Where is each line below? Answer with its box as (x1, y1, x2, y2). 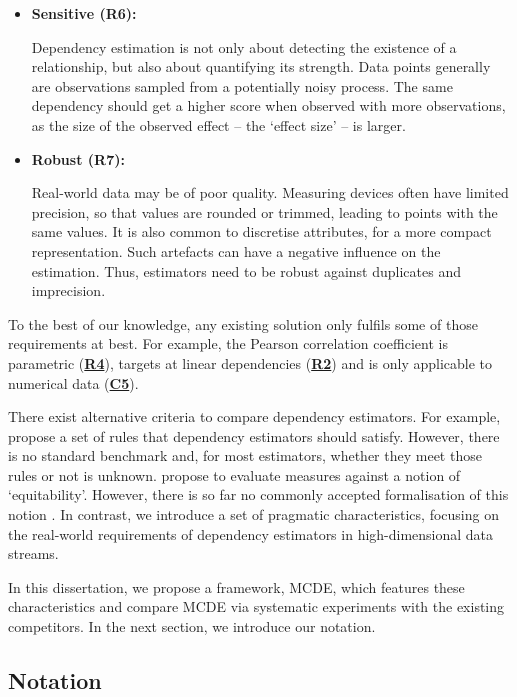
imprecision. (31, 280, 106, 301)
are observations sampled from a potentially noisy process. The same (31, 75, 453, 96)
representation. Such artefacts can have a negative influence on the (31, 240, 441, 261)
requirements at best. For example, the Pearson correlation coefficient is (8, 333, 448, 354)
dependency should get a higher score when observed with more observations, (31, 95, 506, 116)
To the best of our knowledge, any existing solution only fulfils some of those (8, 313, 478, 334)
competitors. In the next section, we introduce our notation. (8, 616, 376, 637)
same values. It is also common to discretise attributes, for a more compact (31, 221, 492, 242)
